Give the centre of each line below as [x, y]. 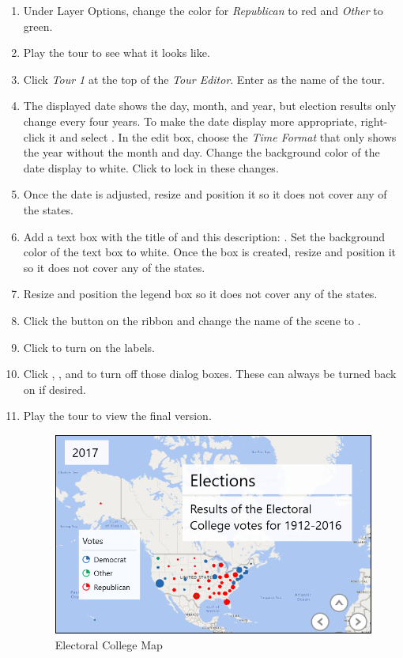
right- [374, 121]
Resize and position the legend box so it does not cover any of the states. [200, 294]
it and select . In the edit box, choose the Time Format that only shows [222, 136]
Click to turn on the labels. [89, 347]
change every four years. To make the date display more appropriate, [190, 121]
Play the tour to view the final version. [117, 416]
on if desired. [55, 389]
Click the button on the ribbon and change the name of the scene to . [192, 320]
